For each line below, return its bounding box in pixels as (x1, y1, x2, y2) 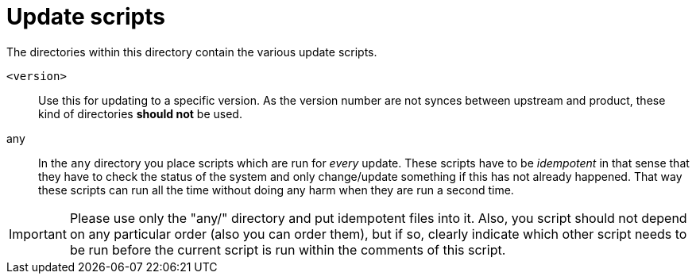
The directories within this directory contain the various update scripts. (6, 44, 377, 59)
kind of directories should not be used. (38, 106, 242, 121)
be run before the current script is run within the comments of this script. (69, 241, 506, 258)
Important (9, 225, 67, 242)
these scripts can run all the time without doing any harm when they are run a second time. (38, 182, 514, 197)
